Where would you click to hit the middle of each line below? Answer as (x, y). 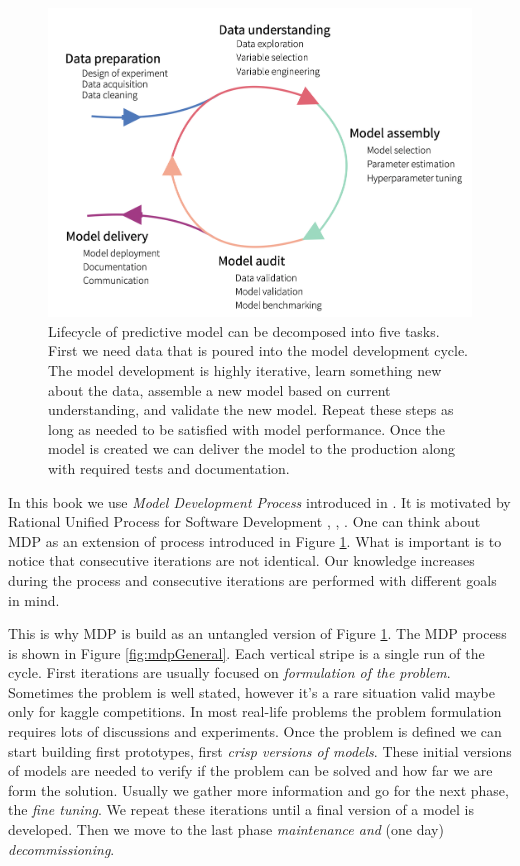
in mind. (34, 599)
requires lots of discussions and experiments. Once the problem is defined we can (255, 731)
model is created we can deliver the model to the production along (251, 448)
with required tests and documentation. (169, 467)
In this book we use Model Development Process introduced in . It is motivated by (259, 501)
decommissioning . (61, 848)
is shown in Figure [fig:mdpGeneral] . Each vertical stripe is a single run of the (246, 652)
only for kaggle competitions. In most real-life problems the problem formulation (255, 711)
